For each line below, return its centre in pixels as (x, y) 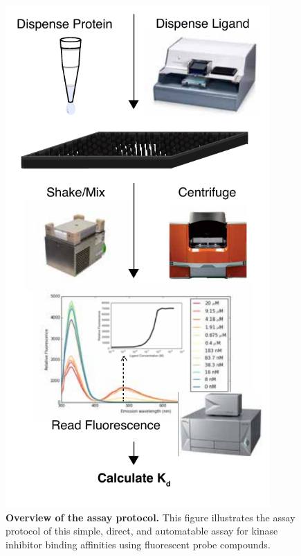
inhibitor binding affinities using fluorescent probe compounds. (138, 544)
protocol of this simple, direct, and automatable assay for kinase (142, 531)
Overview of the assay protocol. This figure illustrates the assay (150, 517)
